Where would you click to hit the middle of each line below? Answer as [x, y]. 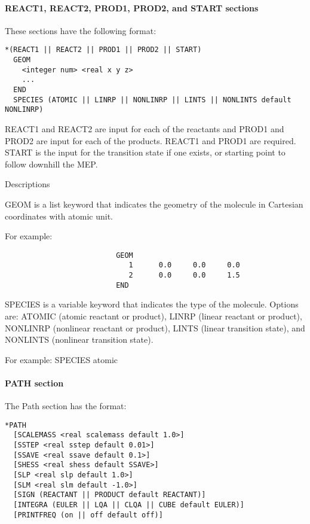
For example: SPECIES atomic [62, 359]
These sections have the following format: [81, 30]
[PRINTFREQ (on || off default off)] [88, 515]
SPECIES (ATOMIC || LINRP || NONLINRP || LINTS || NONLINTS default [152, 100]
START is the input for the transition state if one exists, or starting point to [145, 152]
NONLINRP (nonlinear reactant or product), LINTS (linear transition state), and [155, 327]
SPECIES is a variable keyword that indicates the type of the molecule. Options [152, 304]
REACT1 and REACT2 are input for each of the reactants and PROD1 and [145, 128]
